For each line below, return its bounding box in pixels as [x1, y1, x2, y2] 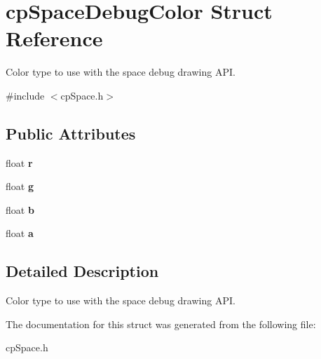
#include [6, 88, 45, 102]
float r [6, 155, 33, 170]
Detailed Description [6, 260, 159, 282]
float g [6, 179, 34, 194]
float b [6, 202, 34, 217]
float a [6, 226, 34, 241]
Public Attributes [6, 122, 136, 144]
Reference [6, 24, 103, 53]
